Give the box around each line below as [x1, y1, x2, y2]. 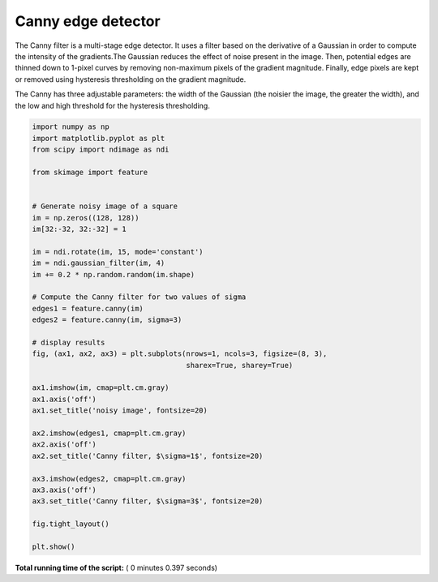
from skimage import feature [32, 168, 148, 178]
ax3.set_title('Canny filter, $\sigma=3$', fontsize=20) [32, 497, 264, 506]
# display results [32, 337, 105, 347]
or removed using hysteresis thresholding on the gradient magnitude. [15, 74, 247, 84]
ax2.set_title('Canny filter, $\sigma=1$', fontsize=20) [32, 451, 264, 460]
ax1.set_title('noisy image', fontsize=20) [32, 406, 208, 415]
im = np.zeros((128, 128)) [32, 213, 140, 222]
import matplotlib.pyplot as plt [32, 134, 165, 143]
